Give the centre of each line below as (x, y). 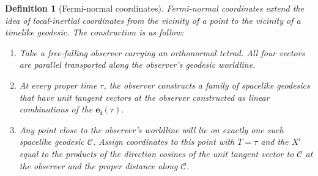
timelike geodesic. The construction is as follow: (94, 32)
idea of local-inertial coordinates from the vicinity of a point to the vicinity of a (153, 20)
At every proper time (58, 85)
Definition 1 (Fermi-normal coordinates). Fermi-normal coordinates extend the (154, 8)
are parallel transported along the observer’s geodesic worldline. (137, 64)
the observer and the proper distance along (98, 165)
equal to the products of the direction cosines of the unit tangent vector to (157, 153)
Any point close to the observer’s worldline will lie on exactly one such (151, 129)
